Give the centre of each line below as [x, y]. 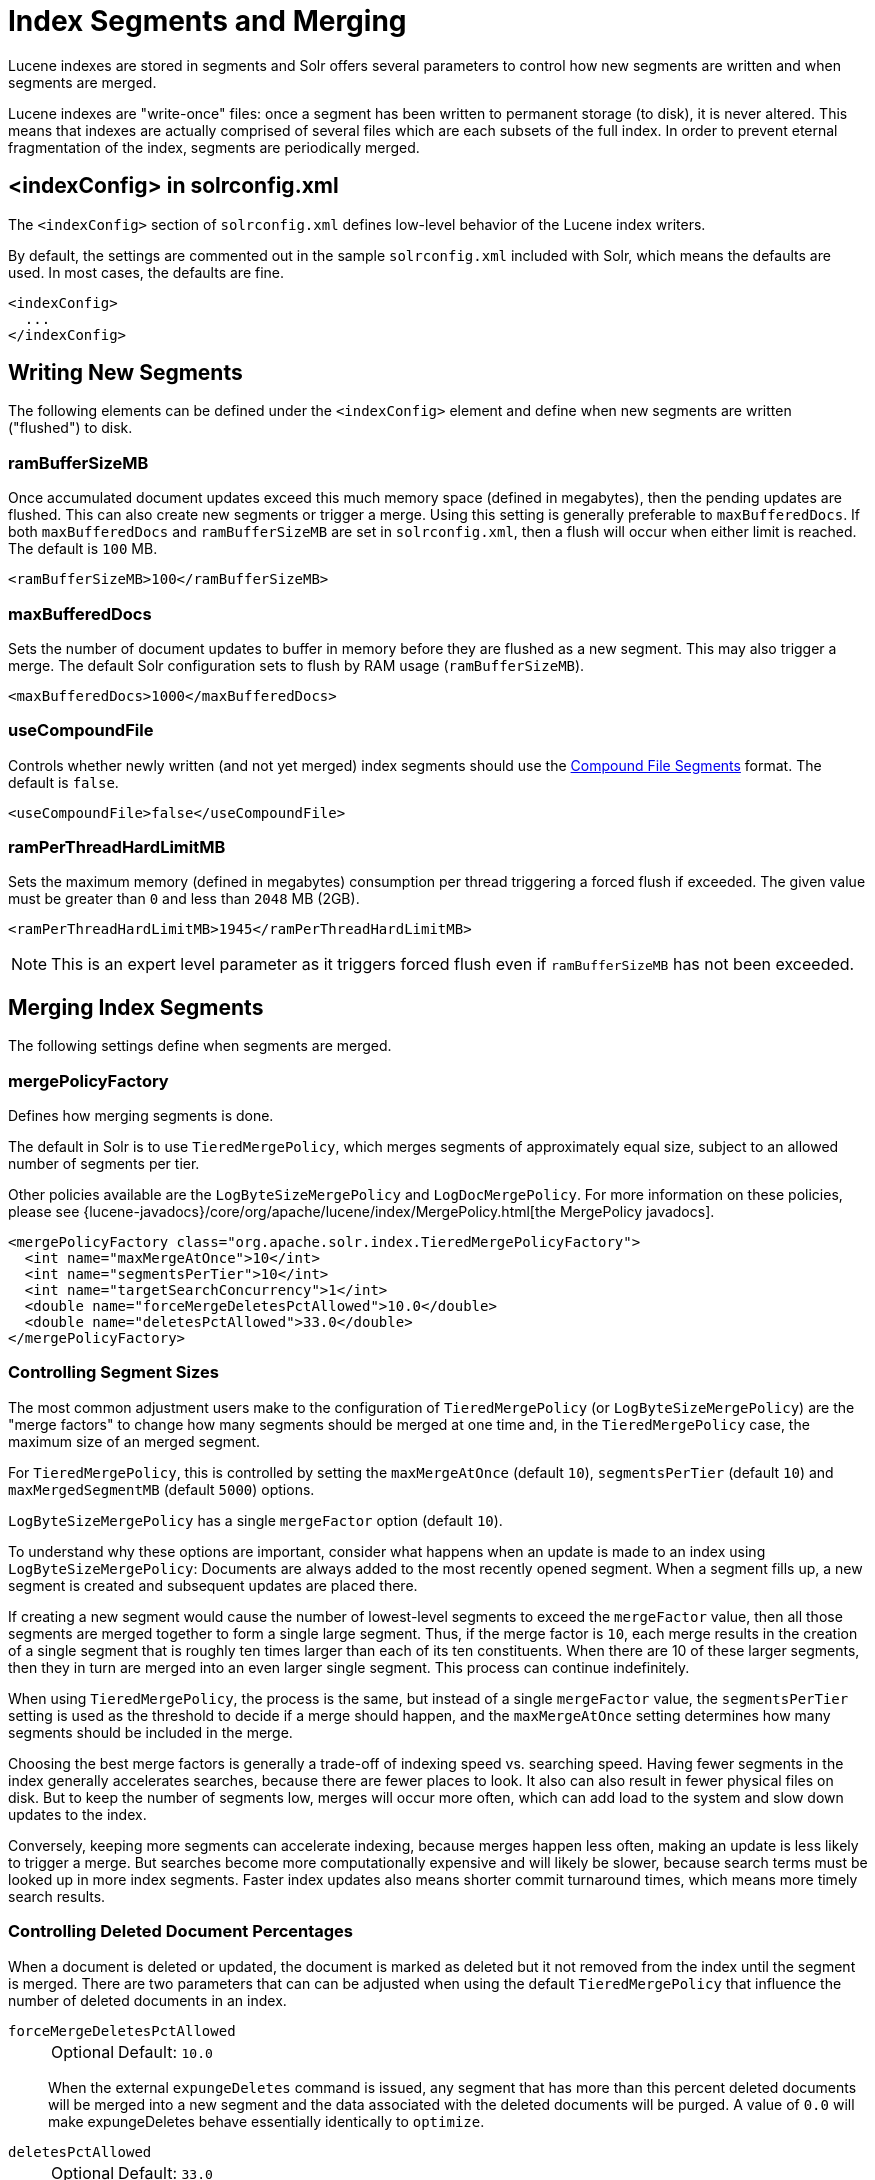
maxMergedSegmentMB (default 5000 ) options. [161, 1489]
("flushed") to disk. [70, 428]
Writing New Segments [125, 373]
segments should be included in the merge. [150, 1732]
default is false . [63, 782]
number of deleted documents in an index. [147, 2000]
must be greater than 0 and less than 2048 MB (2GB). [184, 899]
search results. [57, 1896]
